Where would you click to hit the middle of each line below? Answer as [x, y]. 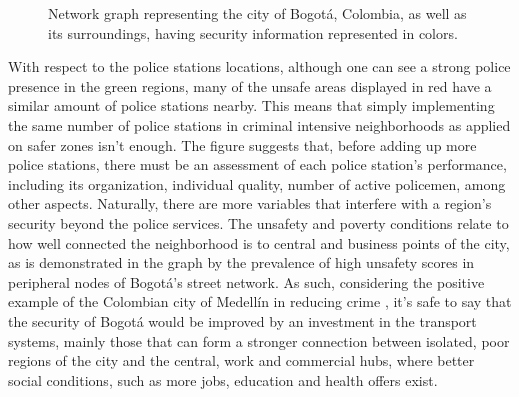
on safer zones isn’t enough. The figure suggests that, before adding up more [242, 144]
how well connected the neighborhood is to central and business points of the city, [259, 242]
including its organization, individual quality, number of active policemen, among [257, 183]
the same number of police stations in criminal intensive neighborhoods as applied [259, 124]
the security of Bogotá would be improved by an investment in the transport [242, 320]
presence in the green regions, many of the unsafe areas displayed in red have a [250, 85]
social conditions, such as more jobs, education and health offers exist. [223, 379]
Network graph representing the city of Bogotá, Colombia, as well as [257, 13]
